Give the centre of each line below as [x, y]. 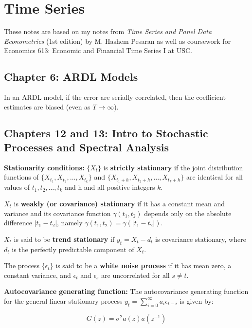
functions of [21, 177]
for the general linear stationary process [63, 301]
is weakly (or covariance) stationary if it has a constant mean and [119, 203]
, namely [70, 223]
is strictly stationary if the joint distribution [173, 167]
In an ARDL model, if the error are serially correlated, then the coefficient [115, 97]
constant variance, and [37, 275]
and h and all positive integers [110, 187]
